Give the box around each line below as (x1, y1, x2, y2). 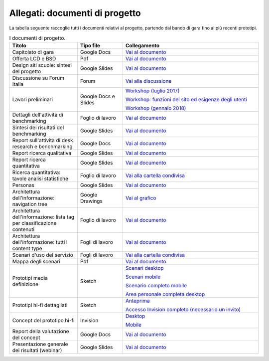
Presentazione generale (12, 341, 68, 348)
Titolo (12, 42, 27, 49)
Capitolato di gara (12, 49, 54, 56)
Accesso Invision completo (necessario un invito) (125, 306, 241, 313)
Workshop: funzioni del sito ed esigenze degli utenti (125, 96, 248, 103)
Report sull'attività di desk (12, 137, 73, 144)
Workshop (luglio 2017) (125, 87, 180, 94)
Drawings (80, 197, 103, 204)
